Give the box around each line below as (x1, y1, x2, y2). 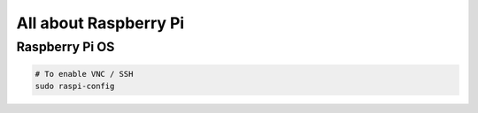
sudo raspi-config (35, 81, 115, 92)
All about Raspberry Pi (16, 13, 185, 33)
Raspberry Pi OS (16, 39, 115, 55)
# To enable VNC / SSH (35, 69, 134, 79)
